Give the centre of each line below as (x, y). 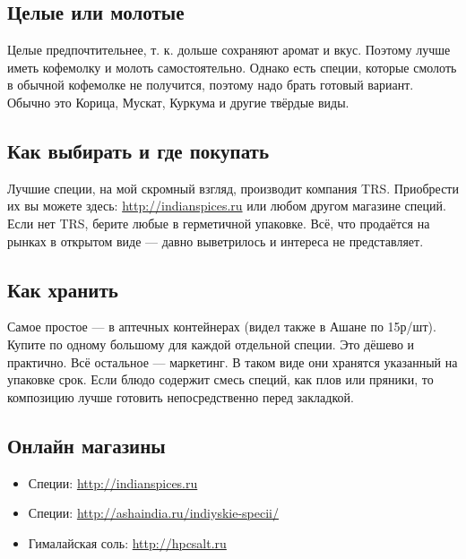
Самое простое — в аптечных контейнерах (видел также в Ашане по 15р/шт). (222, 327)
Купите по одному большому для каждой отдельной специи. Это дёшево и (211, 344)
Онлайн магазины (86, 445)
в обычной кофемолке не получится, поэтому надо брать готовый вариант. (211, 85)
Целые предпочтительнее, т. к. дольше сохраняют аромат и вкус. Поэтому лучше (229, 50)
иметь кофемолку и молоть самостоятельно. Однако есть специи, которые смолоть (232, 67)
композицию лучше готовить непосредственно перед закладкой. (181, 396)
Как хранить (63, 289)
